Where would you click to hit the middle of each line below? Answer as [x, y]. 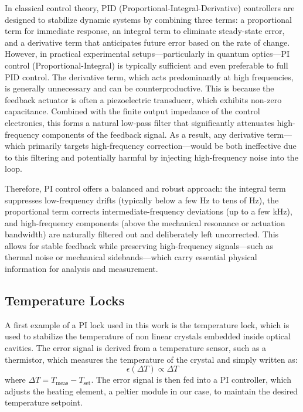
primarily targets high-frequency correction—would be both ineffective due [162, 146]
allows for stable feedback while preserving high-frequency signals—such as [139, 245]
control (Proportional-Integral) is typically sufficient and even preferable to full [147, 65]
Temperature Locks [65, 300]
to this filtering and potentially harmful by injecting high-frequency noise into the [151, 157]
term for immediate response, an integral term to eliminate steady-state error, [145, 31]
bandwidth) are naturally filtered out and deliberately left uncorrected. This [142, 234]
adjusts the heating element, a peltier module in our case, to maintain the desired [151, 391]
